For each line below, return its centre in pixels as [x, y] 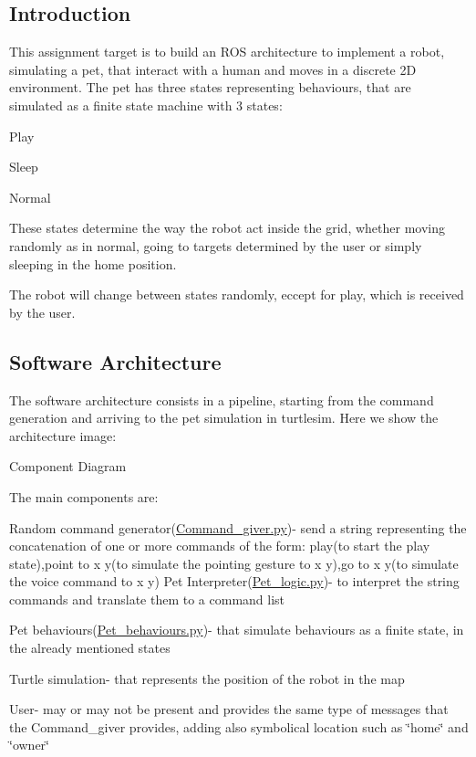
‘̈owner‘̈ [29, 745]
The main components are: [84, 496]
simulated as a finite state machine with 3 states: [146, 105]
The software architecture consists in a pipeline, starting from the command [222, 400]
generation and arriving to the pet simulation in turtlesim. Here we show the [224, 418]
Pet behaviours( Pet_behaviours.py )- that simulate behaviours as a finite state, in [237, 630]
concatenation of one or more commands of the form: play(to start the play [220, 546]
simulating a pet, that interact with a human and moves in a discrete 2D [213, 69]
